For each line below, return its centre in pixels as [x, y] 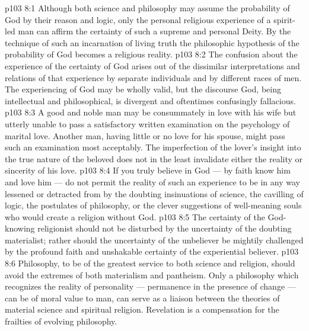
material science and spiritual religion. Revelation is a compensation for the [142, 309]
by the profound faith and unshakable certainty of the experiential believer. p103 [152, 251]
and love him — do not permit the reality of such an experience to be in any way [152, 181]
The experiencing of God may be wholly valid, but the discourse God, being [143, 89]
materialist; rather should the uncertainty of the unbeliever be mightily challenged [154, 240]
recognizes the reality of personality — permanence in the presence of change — [150, 286]
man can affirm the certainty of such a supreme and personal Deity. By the [154, 31]
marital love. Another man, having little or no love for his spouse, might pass [145, 135]
